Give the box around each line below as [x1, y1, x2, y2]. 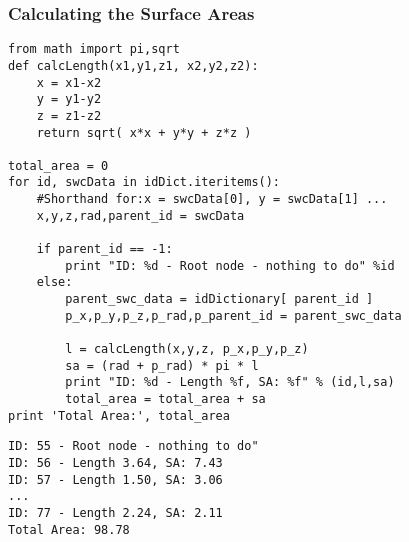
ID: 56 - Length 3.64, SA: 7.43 [8, 455, 223, 470]
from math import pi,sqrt [8, 42, 180, 57]
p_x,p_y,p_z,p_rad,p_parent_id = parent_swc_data [65, 308, 402, 323]
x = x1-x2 [36, 75, 102, 90]
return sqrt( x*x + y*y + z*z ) [36, 125, 252, 140]
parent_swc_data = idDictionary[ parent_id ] [65, 292, 374, 307]
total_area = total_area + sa [65, 392, 266, 406]
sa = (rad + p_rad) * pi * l [65, 358, 259, 373]
